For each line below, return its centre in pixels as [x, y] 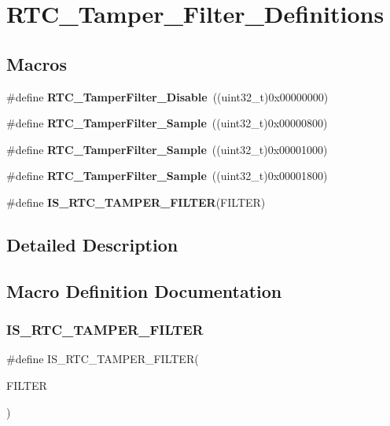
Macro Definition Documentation [144, 290]
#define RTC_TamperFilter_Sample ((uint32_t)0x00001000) [167, 149]
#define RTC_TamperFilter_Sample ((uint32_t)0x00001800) [167, 176]
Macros [37, 63]
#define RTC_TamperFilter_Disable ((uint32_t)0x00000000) [167, 96]
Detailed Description [92, 244]
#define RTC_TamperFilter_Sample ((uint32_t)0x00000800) [167, 123]
